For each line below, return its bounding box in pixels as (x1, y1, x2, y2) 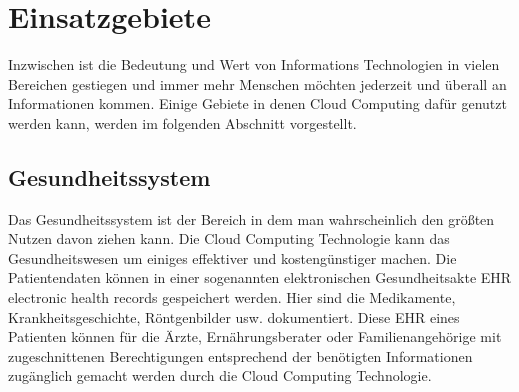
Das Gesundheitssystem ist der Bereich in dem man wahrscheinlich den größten (8, 208, 495, 229)
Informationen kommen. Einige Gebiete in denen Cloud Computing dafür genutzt (8, 93, 507, 114)
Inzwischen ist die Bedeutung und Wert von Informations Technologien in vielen (8, 54, 500, 75)
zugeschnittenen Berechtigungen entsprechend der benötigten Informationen (8, 345, 473, 366)
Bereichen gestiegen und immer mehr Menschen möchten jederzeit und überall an (8, 73, 507, 94)
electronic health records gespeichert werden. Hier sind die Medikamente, (8, 287, 456, 308)
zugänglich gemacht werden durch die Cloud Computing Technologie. (8, 365, 432, 386)
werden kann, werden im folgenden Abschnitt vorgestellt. (8, 112, 357, 133)
